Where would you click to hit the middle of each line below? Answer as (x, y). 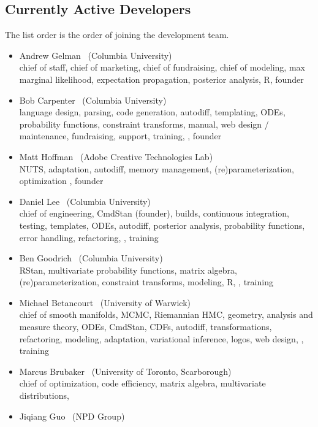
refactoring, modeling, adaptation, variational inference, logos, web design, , (161, 338)
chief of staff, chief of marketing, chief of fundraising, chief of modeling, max (162, 67)
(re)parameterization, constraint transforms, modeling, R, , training (146, 282)
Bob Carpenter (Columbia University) (93, 100)
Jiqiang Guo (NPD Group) (72, 416)
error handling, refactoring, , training (89, 237)
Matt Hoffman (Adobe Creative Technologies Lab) (116, 156)
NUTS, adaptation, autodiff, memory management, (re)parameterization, (157, 168)
